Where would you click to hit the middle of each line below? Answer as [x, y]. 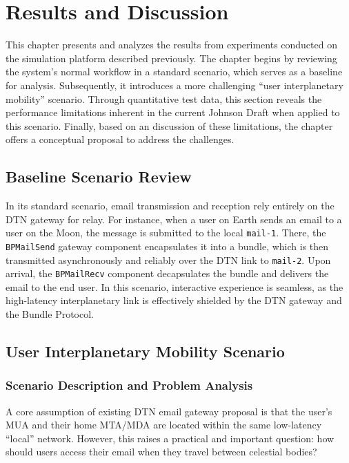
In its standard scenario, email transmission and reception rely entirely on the [170, 206]
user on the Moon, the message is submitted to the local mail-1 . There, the [166, 233]
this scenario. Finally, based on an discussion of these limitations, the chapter [169, 125]
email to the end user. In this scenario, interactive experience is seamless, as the [174, 286]
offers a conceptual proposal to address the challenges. [120, 139]
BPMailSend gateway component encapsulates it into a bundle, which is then [167, 246]
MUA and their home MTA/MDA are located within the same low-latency [164, 425]
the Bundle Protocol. [50, 314]
